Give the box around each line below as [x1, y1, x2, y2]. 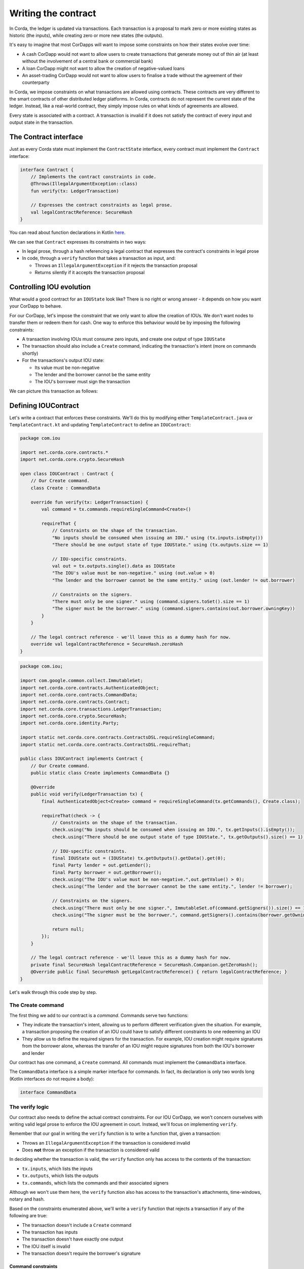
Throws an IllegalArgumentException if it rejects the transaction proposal [34, 262, 198, 269]
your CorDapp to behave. [9, 303, 62, 309]
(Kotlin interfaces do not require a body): [9, 1076, 95, 1082]
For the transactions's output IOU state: [22, 357, 105, 363]
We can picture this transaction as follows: [9, 388, 98, 394]
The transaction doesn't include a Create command [22, 1222, 132, 1228]
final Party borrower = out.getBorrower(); [52, 870, 162, 875]
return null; [52, 926, 85, 932]
